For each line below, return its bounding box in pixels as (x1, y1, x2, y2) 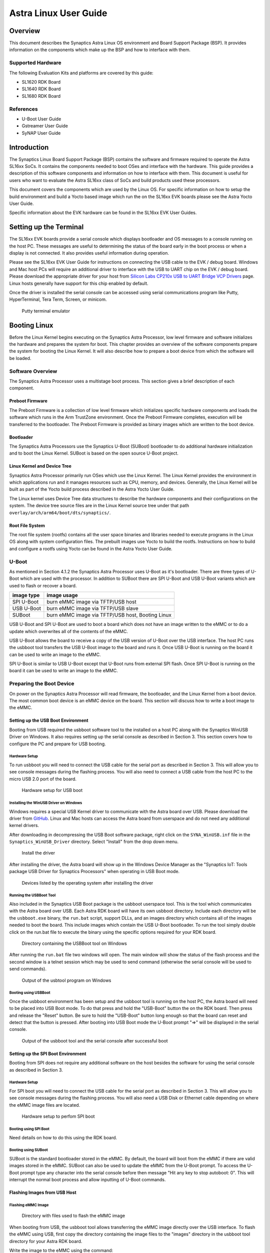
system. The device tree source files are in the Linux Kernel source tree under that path (9, 503, 189, 509)
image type (12, 592, 40, 599)
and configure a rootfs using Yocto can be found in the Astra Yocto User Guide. (9, 545, 172, 551)
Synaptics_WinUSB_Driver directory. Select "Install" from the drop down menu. (9, 839, 179, 845)
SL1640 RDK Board (21, 86, 61, 92)
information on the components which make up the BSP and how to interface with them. (9, 47, 191, 53)
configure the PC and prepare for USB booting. (9, 741, 106, 747)
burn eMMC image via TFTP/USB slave (46, 605, 138, 612)
